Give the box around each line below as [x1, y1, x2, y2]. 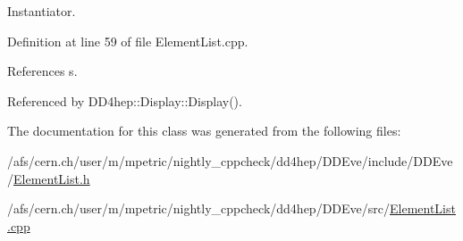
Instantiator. [7, 2, 76, 20]
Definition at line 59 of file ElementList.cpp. [7, 31, 248, 50]
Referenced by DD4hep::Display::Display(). [7, 91, 242, 110]
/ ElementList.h [7, 169, 90, 187]
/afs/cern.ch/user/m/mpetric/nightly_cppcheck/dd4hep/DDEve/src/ [7, 199, 390, 218]
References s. [7, 62, 78, 80]
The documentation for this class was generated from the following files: [7, 121, 401, 140]
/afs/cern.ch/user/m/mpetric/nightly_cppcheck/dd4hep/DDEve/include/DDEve [7, 151, 453, 170]
